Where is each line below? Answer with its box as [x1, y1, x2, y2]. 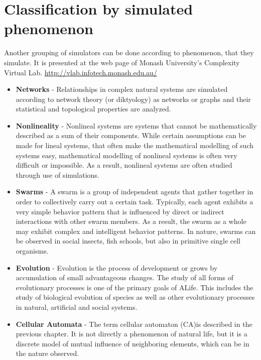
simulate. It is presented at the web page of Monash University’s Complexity [4, 57, 240, 67]
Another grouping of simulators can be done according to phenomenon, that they [4, 47, 254, 58]
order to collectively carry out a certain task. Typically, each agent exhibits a [16, 196, 253, 207]
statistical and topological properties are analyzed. [16, 103, 171, 114]
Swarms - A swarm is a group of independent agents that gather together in [16, 186, 253, 197]
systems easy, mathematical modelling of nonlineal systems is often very [16, 150, 237, 160]
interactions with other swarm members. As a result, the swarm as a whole [16, 216, 246, 226]
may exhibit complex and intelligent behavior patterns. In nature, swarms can [16, 225, 256, 236]
